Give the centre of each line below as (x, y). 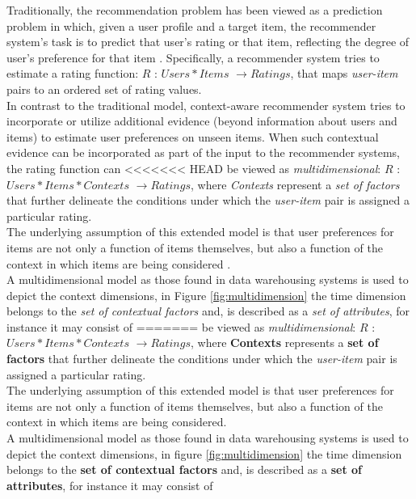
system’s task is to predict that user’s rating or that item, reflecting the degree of (208, 42)
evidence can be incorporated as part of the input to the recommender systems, (203, 152)
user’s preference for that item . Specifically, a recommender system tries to (193, 57)
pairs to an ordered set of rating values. (104, 89)
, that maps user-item (344, 73)
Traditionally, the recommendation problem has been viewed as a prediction (195, 10)
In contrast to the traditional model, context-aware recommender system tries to (206, 105)
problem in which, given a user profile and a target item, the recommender (191, 25)
